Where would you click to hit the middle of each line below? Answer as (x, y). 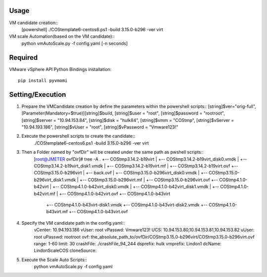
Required (23, 58)
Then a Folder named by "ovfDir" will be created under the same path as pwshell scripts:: (112, 152)
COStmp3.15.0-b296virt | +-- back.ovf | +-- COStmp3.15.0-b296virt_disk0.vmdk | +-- (121, 173)
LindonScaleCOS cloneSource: (65, 251)
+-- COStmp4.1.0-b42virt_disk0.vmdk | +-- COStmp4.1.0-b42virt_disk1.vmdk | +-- (136, 187)
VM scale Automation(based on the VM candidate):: (62, 37)
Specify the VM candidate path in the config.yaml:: (73, 223)
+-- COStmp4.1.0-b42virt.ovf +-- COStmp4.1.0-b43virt (115, 194)
